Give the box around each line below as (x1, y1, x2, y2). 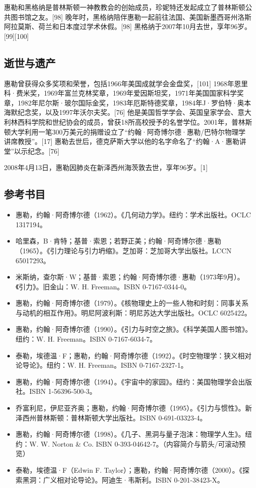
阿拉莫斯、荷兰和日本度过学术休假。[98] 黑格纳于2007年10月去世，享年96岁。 (4, 21, 252, 32)
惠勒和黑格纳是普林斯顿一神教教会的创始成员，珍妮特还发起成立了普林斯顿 (4, 2, 245, 12)
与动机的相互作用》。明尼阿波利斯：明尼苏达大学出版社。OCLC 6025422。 (15, 307, 252, 317)
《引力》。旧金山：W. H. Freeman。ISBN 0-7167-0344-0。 (15, 281, 191, 291)
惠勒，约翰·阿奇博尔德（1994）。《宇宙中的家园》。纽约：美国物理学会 (15, 376, 238, 386)
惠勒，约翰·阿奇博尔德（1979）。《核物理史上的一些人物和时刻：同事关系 (15, 298, 249, 308)
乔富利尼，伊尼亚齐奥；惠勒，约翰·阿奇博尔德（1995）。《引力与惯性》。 (15, 403, 245, 413)
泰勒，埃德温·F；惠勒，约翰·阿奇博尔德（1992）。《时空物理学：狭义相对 (15, 350, 252, 360)
